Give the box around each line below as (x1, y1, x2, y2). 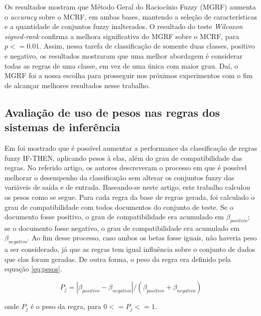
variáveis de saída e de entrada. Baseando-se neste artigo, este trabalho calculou (5, 182, 250, 192)
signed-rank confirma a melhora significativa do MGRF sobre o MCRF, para (5, 31, 239, 41)
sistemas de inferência (5, 119, 120, 135)
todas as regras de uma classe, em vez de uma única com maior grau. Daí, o (5, 60, 238, 71)
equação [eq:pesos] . (5, 263, 62, 274)
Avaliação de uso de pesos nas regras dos (5, 104, 220, 120)
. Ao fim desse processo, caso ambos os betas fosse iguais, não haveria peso (27, 232, 257, 243)
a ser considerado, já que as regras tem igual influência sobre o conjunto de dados (5, 244, 255, 254)
